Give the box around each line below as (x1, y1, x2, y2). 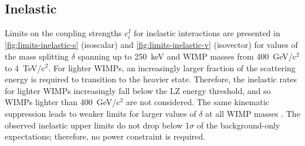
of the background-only (196, 119, 280, 131)
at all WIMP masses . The (205, 107, 300, 119)
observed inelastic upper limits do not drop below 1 (5, 119, 189, 131)
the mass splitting (5, 50, 69, 62)
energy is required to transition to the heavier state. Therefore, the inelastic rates (5, 73, 297, 85)
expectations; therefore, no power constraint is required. (5, 130, 205, 142)
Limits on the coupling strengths (5, 27, 122, 39)
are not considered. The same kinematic (126, 96, 269, 108)
